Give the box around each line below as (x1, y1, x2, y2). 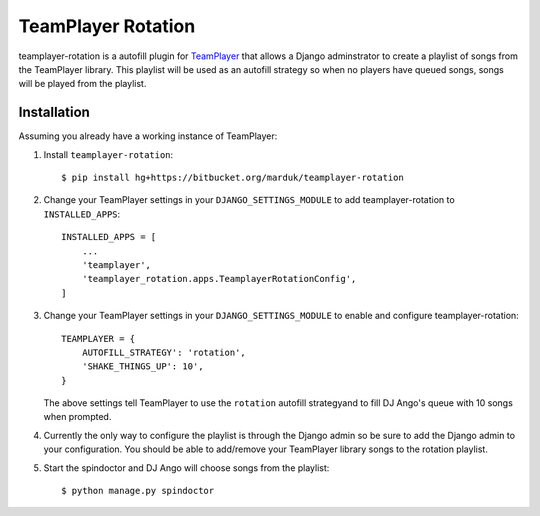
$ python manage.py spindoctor (61, 485, 215, 497)
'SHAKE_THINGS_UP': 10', (81, 361, 204, 372)
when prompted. (43, 411, 112, 423)
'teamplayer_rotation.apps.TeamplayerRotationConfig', (81, 273, 357, 285)
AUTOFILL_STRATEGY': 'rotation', (81, 346, 247, 358)
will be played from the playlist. (18, 78, 147, 90)
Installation (18, 104, 90, 121)
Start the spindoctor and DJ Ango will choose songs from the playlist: (43, 461, 330, 474)
